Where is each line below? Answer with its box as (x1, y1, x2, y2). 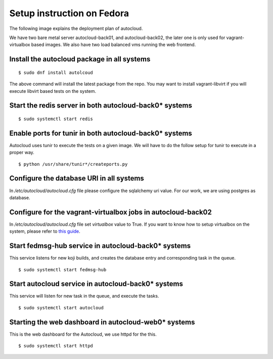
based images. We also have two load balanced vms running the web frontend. (31, 42, 196, 48)
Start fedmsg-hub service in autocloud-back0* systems (9, 241, 191, 250)
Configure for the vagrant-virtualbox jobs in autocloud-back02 (9, 208, 212, 217)
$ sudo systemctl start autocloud (18, 305, 104, 310)
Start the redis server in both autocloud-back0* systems (9, 101, 192, 110)
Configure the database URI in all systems (9, 174, 144, 183)
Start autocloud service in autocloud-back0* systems (9, 279, 184, 289)
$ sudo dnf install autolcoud (18, 69, 94, 76)
